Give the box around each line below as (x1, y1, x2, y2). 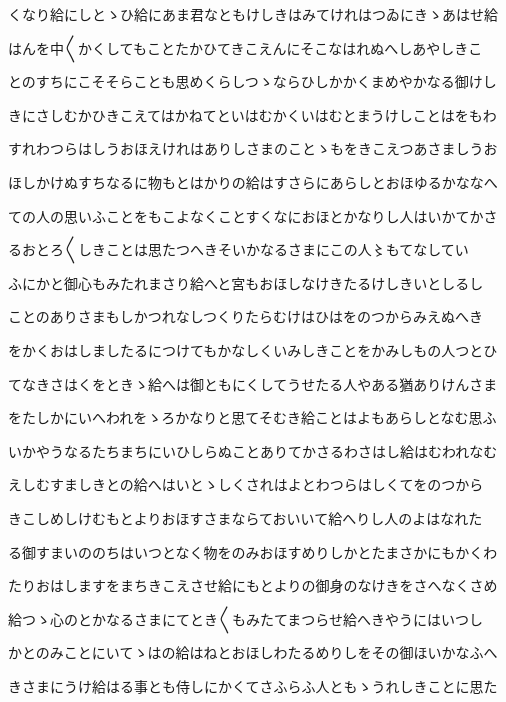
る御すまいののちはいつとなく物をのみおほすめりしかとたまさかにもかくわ (8, 541, 498, 562)
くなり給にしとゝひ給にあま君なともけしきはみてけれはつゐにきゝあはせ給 (8, 4, 498, 24)
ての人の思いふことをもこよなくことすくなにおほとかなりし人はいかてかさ (8, 205, 498, 226)
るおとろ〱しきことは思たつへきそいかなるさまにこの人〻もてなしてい (8, 239, 469, 260)
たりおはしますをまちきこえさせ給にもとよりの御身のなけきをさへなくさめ (8, 575, 498, 596)
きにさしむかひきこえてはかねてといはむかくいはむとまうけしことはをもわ (8, 104, 497, 125)
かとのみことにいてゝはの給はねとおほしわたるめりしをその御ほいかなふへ (8, 642, 498, 663)
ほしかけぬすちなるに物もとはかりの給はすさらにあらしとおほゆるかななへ (8, 171, 498, 192)
